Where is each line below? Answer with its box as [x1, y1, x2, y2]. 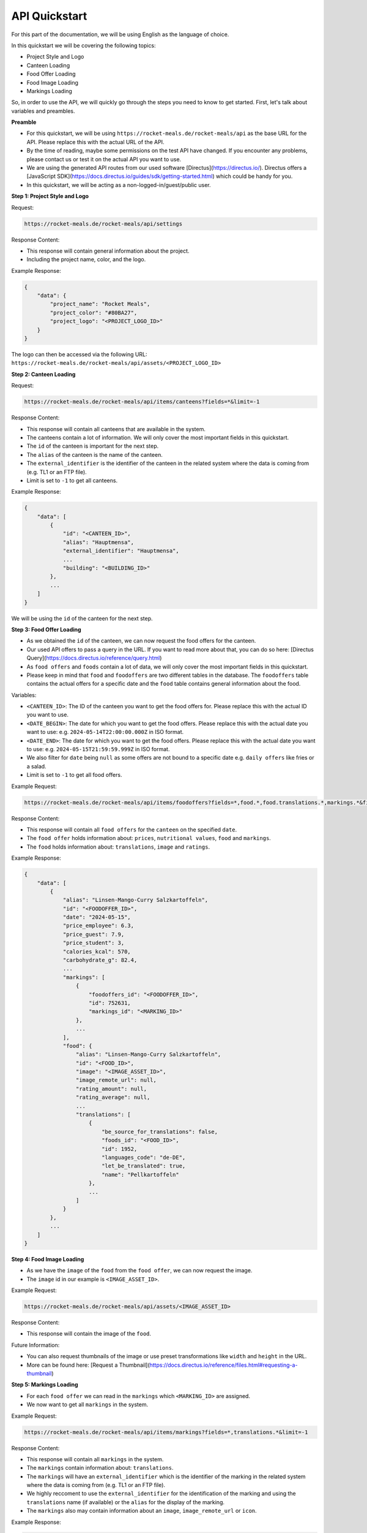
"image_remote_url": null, [75, 1077, 157, 1084]
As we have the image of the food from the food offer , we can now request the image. [26, 1267, 253, 1274]
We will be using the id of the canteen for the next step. [11, 614, 153, 622]
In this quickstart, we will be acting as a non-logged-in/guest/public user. [26, 181, 211, 188]
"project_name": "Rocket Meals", [50, 300, 150, 308]
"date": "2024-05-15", [62, 914, 131, 921]
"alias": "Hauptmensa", [62, 538, 135, 546]
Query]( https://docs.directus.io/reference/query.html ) [26, 654, 162, 662]
